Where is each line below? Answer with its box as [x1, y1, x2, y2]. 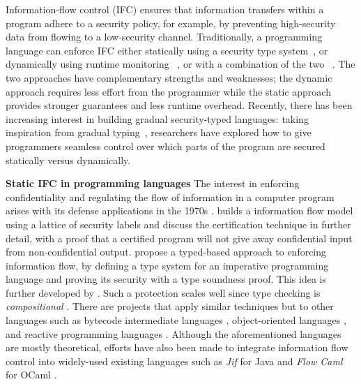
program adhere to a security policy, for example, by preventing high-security [6, 15, 336, 30]
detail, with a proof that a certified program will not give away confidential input [6, 230, 353, 245]
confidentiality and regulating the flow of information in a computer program [6, 189, 335, 204]
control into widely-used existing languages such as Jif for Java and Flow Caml [6, 353, 343, 368]
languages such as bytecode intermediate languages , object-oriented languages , [6, 313, 346, 327]
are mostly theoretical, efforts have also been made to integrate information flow [6, 340, 348, 355]
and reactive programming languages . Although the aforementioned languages [6, 326, 341, 341]
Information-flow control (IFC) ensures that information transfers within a [6, 2, 324, 16]
